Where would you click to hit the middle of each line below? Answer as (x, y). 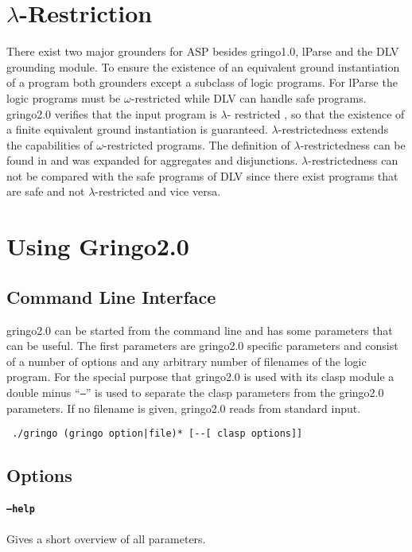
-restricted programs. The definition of (196, 144)
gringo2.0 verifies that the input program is (112, 113)
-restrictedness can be (353, 144)
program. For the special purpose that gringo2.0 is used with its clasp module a (200, 377)
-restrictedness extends (333, 129)
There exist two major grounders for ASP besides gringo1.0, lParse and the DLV (203, 51)
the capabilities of (50, 144)
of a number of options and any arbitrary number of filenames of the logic (187, 361)
